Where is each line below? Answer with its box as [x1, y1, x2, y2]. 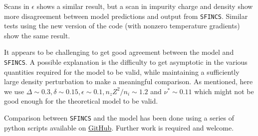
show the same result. [4, 30, 70, 40]
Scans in [4, 1, 29, 11]
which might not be [194, 86, 254, 96]
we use [4, 86, 24, 96]
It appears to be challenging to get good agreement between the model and [4, 47, 234, 57]
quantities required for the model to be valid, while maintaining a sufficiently [4, 66, 240, 77]
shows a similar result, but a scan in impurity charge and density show [36, 1, 253, 11]
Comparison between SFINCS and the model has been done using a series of [4, 113, 235, 123]
